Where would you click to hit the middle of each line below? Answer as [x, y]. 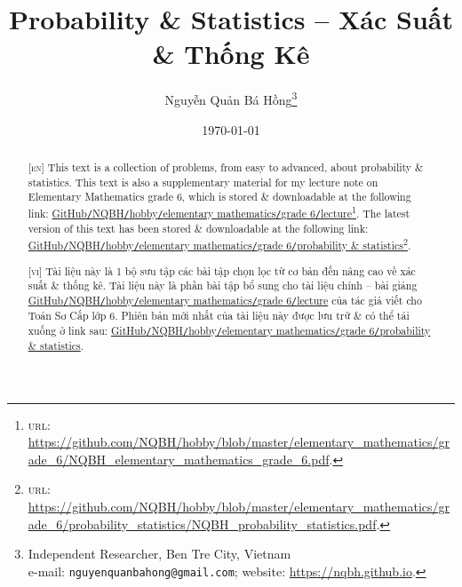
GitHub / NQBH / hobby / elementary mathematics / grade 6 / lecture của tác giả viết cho [225, 300]
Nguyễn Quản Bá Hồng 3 [231, 98]
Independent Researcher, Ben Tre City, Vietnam [159, 554]
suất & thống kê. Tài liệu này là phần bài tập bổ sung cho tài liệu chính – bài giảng [223, 286]
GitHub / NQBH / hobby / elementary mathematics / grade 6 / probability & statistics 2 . [219, 243]
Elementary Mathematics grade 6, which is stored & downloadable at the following [219, 197]
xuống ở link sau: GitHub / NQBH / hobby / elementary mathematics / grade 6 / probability [229, 330]
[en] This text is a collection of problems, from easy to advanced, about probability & [226, 167]
